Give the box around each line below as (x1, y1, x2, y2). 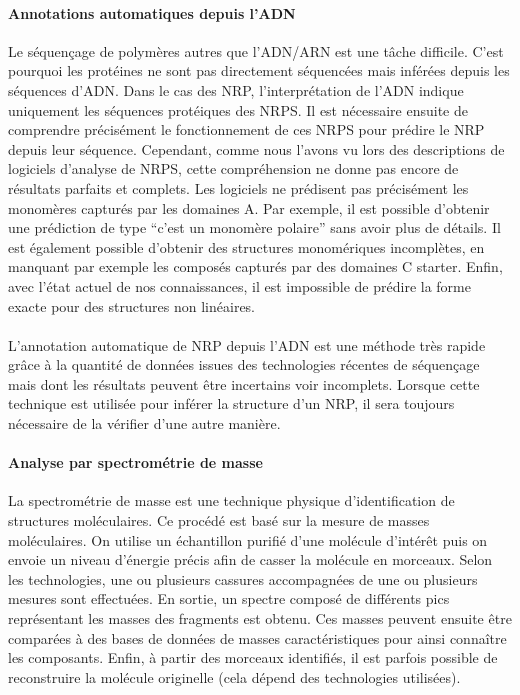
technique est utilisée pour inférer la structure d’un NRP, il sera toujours (8, 393, 455, 414)
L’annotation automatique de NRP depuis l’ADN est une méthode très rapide (8, 334, 486, 355)
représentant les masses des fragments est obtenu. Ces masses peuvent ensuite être (8, 608, 512, 629)
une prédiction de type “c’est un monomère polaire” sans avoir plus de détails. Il (8, 217, 501, 238)
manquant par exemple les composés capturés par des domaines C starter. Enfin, (8, 256, 503, 277)
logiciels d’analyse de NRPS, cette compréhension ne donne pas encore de (8, 158, 459, 179)
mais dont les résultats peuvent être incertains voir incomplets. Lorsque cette (8, 373, 480, 394)
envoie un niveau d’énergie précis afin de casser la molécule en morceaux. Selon (8, 549, 493, 570)
